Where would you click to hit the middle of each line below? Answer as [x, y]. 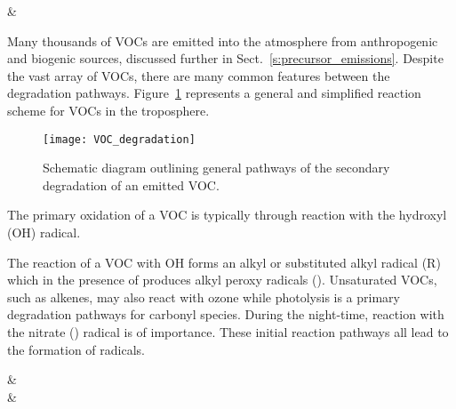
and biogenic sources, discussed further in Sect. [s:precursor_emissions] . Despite [225, 58]
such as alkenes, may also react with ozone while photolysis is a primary [204, 297]
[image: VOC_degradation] [119, 139]
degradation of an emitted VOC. [131, 184]
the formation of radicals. [76, 349]
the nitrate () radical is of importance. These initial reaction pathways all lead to [228, 331]
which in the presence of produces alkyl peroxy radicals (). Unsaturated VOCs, [222, 280]
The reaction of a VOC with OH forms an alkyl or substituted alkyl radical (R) [224, 262]
